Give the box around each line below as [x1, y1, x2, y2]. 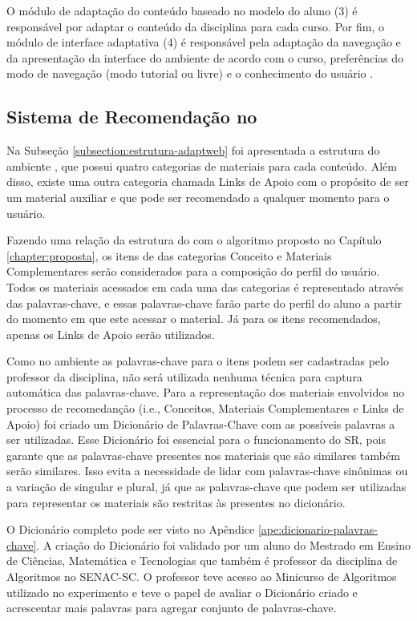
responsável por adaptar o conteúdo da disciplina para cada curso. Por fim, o [6, 18, 384, 34]
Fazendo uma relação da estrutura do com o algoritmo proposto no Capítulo [6, 232, 382, 248]
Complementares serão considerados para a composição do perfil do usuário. [6, 263, 380, 280]
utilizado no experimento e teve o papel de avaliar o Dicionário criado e [6, 583, 358, 600]
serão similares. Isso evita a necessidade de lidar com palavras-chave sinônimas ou [6, 462, 408, 479]
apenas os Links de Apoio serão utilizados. [6, 325, 215, 342]
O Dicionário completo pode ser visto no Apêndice [6, 521, 255, 538]
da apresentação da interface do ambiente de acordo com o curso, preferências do [6, 49, 404, 66]
